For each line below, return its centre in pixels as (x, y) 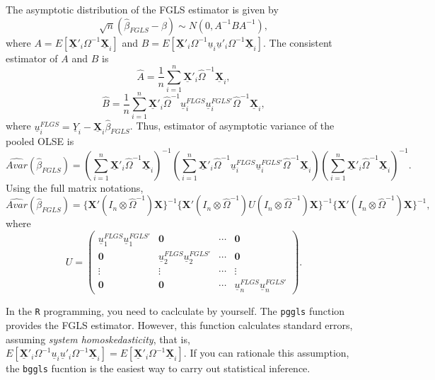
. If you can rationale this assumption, (266, 353)
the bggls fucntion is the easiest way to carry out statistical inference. (158, 368)
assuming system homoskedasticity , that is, (98, 339)
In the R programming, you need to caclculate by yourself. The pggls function (175, 311)
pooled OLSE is (40, 140)
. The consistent (298, 42)
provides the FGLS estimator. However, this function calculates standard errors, (179, 325)
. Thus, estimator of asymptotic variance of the (232, 126)
